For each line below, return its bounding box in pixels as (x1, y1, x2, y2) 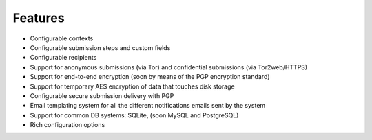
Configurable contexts (30, 34, 94, 43)
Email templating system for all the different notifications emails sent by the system (30, 102, 266, 110)
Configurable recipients (30, 54, 97, 62)
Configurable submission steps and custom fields (30, 43, 171, 51)
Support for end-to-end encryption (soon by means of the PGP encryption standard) (30, 73, 270, 81)
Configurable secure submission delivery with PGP (30, 91, 174, 100)
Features (12, 10, 65, 25)
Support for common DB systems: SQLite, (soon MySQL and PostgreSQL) (30, 110, 239, 119)
